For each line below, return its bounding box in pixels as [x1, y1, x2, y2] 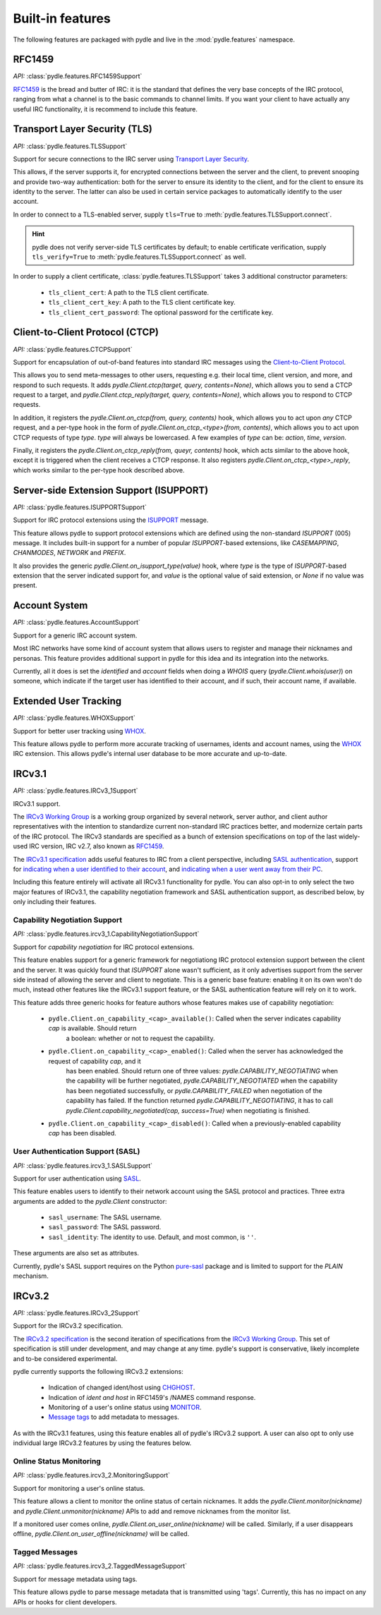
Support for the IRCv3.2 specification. [13, 1322, 123, 1330]
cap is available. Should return [48, 1024, 137, 1032]
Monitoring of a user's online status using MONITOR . [48, 1403, 202, 1412]
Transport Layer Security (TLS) [13, 123, 153, 135]
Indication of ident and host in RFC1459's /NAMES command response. [48, 1393, 256, 1401]
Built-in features [13, 11, 111, 26]
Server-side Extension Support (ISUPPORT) [13, 484, 209, 496]
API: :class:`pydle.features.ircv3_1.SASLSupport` [13, 1161, 153, 1170]
